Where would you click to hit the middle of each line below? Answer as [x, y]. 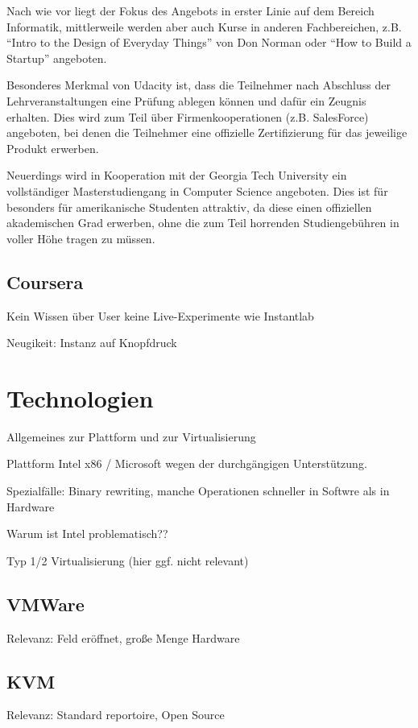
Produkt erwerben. [53, 148]
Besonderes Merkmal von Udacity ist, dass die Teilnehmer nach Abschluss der [199, 85]
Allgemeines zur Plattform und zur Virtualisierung [131, 436]
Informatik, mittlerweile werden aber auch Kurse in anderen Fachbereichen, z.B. [204, 26]
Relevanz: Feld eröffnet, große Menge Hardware [123, 637]
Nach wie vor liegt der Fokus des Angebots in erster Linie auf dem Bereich [190, 10]
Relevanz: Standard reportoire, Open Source [116, 715]
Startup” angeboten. [57, 58]
